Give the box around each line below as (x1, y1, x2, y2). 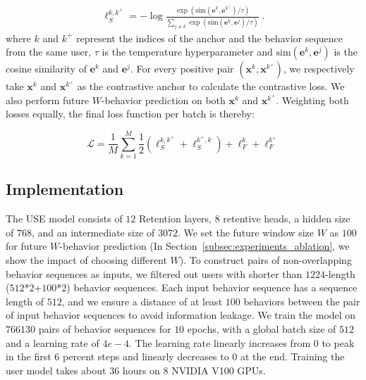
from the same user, (6, 44, 92, 59)
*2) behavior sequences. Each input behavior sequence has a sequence (56, 280, 358, 295)
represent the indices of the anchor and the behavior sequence (76, 30, 343, 45)
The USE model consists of (6, 211, 123, 226)
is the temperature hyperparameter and (102, 44, 273, 59)
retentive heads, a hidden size (223, 211, 350, 226)
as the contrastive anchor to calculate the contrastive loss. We (77, 79, 345, 94)
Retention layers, (139, 211, 212, 226)
